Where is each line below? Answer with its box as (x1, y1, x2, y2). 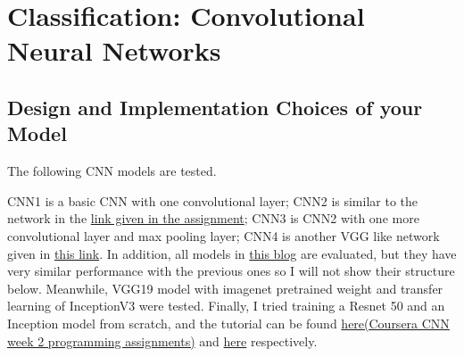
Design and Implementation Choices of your (7, 93, 423, 120)
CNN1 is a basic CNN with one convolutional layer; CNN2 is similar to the (7, 191, 418, 210)
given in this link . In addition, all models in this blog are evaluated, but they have (7, 244, 457, 262)
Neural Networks (7, 32, 221, 69)
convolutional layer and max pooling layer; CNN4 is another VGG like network (7, 226, 440, 245)
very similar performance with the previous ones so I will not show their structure (7, 262, 455, 280)
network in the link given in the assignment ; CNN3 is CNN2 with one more (7, 209, 419, 228)
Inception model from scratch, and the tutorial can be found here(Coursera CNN (7, 313, 450, 332)
